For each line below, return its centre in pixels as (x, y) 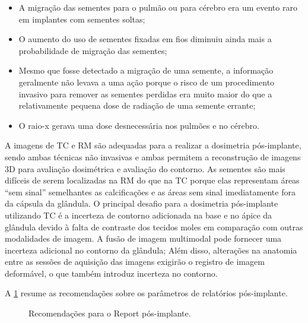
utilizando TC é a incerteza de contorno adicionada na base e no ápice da (139, 215)
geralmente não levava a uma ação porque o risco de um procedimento (147, 82)
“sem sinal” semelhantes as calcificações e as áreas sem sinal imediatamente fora (150, 191)
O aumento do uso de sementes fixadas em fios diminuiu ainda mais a (145, 39)
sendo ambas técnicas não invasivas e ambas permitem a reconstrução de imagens (153, 156)
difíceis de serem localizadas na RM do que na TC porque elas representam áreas (152, 180)
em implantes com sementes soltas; (82, 19)
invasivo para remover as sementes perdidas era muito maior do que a (145, 94)
